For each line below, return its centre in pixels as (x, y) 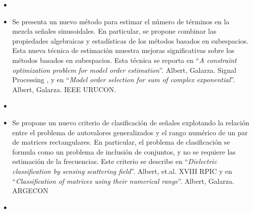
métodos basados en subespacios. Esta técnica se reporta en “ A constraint (125, 60)
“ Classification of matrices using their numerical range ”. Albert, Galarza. (123, 181)
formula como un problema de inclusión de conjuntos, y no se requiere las (124, 151)
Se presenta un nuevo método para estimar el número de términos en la (121, 21)
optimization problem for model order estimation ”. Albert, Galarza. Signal (124, 70)
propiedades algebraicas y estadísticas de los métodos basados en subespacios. (130, 40)
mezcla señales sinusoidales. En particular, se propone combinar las (114, 31)
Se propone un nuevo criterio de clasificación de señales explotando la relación (131, 122)
